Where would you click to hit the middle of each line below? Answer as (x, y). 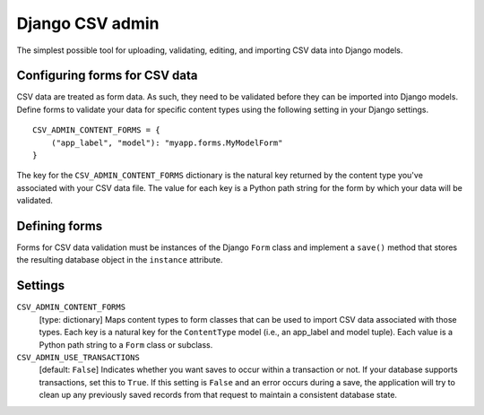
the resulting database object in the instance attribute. (120, 260)
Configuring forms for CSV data (107, 76)
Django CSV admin (88, 23)
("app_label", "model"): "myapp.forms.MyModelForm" (167, 143)
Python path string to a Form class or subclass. (126, 344)
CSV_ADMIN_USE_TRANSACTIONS (78, 357)
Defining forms (60, 226)
